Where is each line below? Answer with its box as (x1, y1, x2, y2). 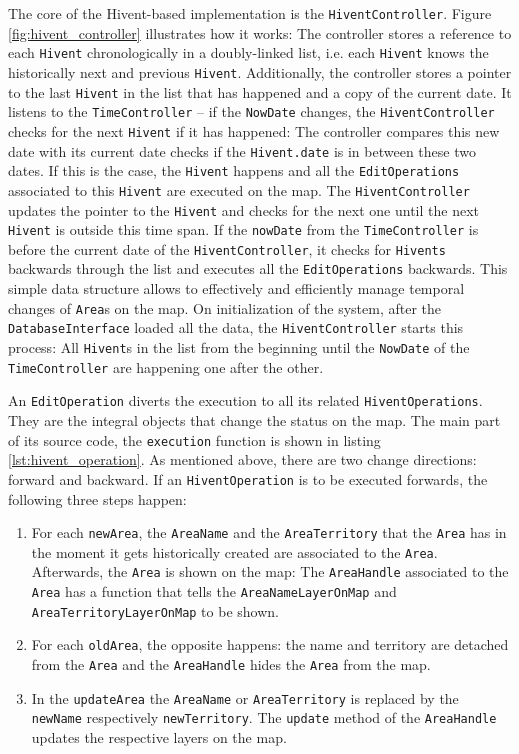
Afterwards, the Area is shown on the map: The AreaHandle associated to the (31, 561, 509, 582)
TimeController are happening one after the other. (8, 356, 324, 377)
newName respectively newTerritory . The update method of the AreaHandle (31, 707, 497, 728)
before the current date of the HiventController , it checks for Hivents (8, 238, 446, 259)
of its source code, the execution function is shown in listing (8, 429, 381, 450)
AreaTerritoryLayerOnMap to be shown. (31, 600, 279, 621)
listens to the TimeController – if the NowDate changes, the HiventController (8, 101, 495, 122)
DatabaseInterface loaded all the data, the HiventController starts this (8, 317, 464, 338)
